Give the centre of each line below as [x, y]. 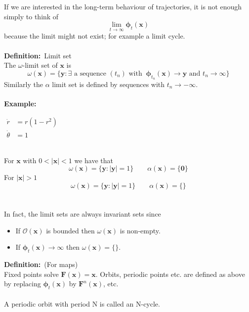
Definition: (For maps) [41, 264]
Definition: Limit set [38, 55]
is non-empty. [140, 230]
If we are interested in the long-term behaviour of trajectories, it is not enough [123, 6]
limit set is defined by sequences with [108, 84]
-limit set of [40, 65]
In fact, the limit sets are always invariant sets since [83, 214]
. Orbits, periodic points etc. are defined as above [170, 274]
